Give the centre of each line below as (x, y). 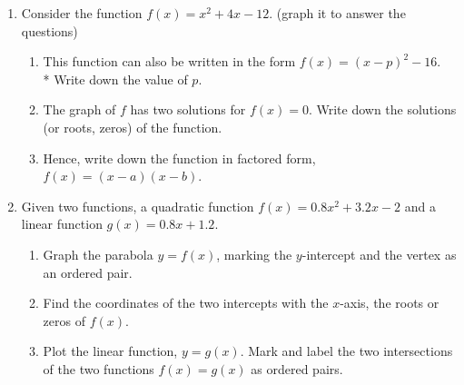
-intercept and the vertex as (379, 254)
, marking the (254, 254)
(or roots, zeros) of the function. (133, 127)
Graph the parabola (98, 254)
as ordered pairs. (297, 368)
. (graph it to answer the (337, 13)
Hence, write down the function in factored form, (179, 158)
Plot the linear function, (110, 351)
